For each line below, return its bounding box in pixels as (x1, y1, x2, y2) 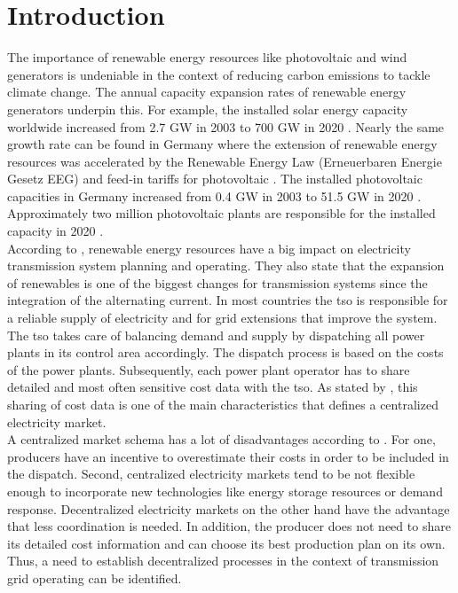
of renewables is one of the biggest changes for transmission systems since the (7, 273, 428, 292)
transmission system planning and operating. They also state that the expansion (7, 256, 445, 275)
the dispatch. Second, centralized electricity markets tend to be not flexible (7, 464, 415, 483)
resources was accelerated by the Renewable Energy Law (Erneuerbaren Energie (7, 152, 442, 170)
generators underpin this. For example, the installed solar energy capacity (7, 99, 408, 118)
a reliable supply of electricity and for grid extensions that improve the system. (7, 308, 438, 327)
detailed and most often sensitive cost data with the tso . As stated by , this (7, 378, 418, 396)
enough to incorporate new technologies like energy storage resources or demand (7, 481, 443, 500)
